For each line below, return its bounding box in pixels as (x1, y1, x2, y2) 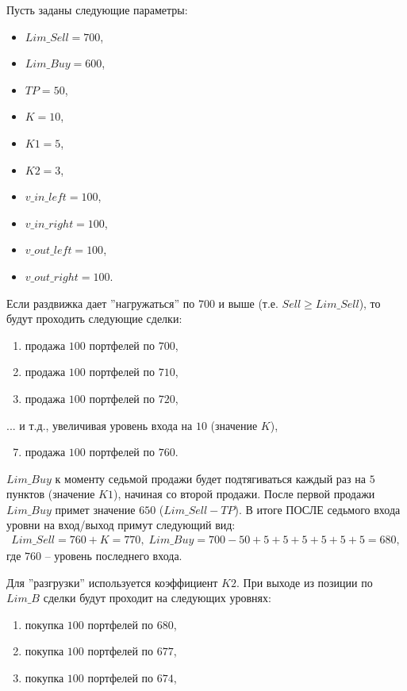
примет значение (55, 501, 136, 517)
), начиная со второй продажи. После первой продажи (113, 486, 375, 502)
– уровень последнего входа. (44, 547, 182, 564)
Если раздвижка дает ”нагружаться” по (6, 294, 195, 311)
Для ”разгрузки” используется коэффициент (6, 574, 218, 590)
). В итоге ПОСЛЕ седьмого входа (234, 501, 401, 517)
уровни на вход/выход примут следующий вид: (6, 516, 236, 533)
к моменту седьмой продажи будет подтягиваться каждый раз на (55, 470, 366, 486)
